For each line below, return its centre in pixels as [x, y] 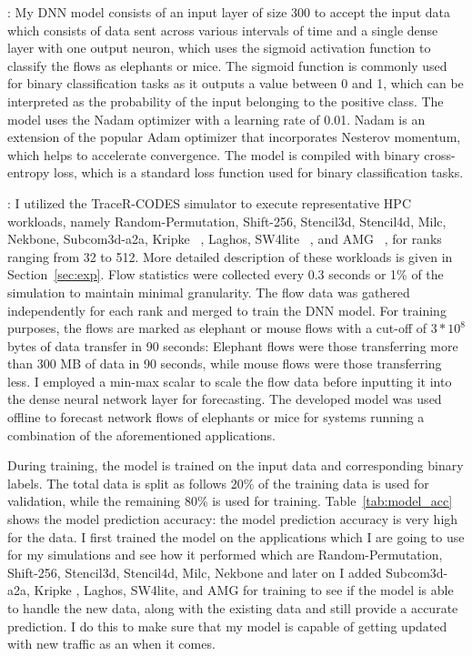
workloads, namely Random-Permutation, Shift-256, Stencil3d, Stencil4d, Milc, [227, 221]
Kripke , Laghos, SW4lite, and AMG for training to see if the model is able [244, 590]
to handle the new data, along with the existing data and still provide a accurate [233, 608]
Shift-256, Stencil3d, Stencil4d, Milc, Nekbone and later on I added [195, 572]
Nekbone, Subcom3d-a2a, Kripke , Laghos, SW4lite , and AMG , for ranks [225, 239]
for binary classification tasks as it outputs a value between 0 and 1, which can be [236, 83]
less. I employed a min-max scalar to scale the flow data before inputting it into [230, 381]
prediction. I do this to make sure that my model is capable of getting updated [227, 626]
